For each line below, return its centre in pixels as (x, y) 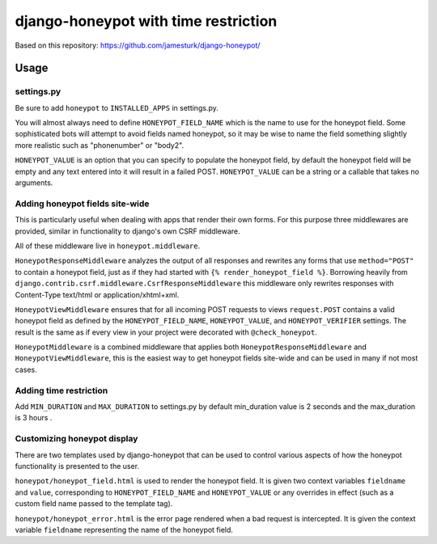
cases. (26, 369)
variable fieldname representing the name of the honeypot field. (124, 529)
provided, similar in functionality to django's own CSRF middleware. (127, 231)
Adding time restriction (62, 390)
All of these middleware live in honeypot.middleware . (108, 246)
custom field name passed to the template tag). (94, 504)
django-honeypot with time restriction (146, 21)
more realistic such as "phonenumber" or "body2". (100, 145)
